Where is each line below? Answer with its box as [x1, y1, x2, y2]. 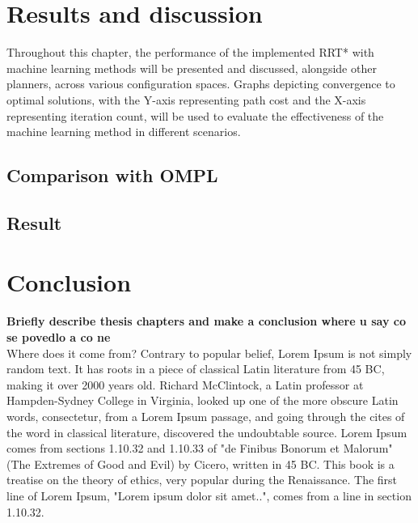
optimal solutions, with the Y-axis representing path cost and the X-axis [6, 91, 366, 108]
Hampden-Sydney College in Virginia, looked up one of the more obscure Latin [6, 392, 399, 409]
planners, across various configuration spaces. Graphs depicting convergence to [6, 75, 395, 92]
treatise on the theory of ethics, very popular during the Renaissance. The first [6, 471, 398, 488]
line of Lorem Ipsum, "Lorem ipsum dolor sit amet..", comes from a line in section [6, 487, 412, 504]
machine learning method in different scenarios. [6, 123, 241, 140]
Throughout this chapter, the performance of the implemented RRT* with [6, 44, 374, 61]
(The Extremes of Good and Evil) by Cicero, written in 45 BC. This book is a [6, 455, 395, 472]
